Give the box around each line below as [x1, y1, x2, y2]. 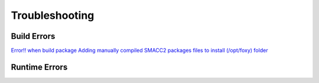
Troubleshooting [11, 9, 95, 22]
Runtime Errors [11, 62, 68, 72]
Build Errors [11, 31, 56, 41]
